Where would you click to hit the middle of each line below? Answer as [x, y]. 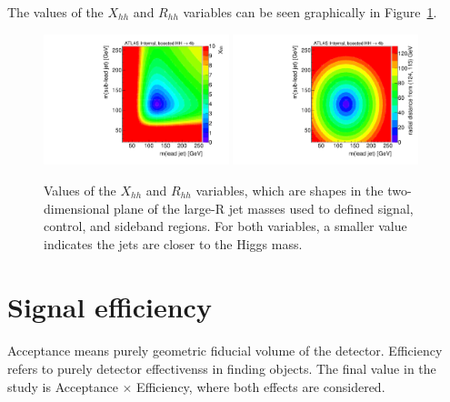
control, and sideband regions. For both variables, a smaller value [225, 226]
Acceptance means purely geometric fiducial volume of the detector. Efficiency [225, 351]
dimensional [77, 208]
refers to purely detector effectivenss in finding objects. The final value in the [222, 368]
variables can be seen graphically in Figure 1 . [310, 12]
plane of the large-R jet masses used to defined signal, [264, 208]
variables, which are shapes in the [290, 191]
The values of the [55, 12]
